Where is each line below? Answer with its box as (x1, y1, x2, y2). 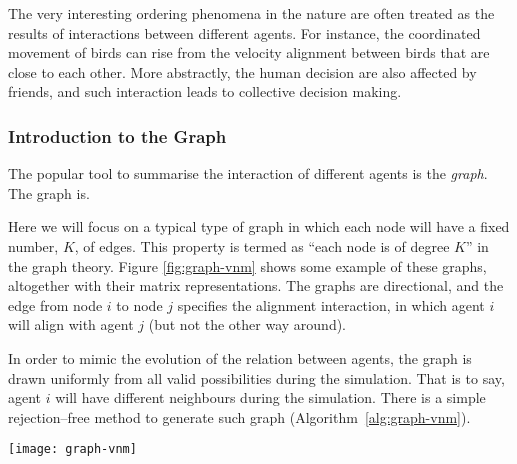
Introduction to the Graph (8, 123, 227, 148)
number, (8, 235, 59, 256)
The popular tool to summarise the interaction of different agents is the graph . (8, 163, 488, 184)
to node (116, 294, 163, 315)
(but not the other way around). (148, 314, 347, 335)
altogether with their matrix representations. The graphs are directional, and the (8, 275, 504, 296)
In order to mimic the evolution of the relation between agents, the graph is (8, 347, 472, 368)
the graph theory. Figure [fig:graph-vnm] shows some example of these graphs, (8, 255, 487, 276)
